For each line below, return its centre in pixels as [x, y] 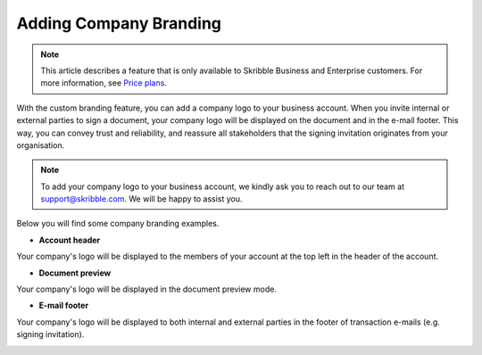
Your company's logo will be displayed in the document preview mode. [146, 289]
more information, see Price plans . [104, 83]
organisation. [41, 145]
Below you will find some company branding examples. [118, 224]
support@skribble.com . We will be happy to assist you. [141, 199]
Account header [70, 240]
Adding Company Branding [119, 23]
